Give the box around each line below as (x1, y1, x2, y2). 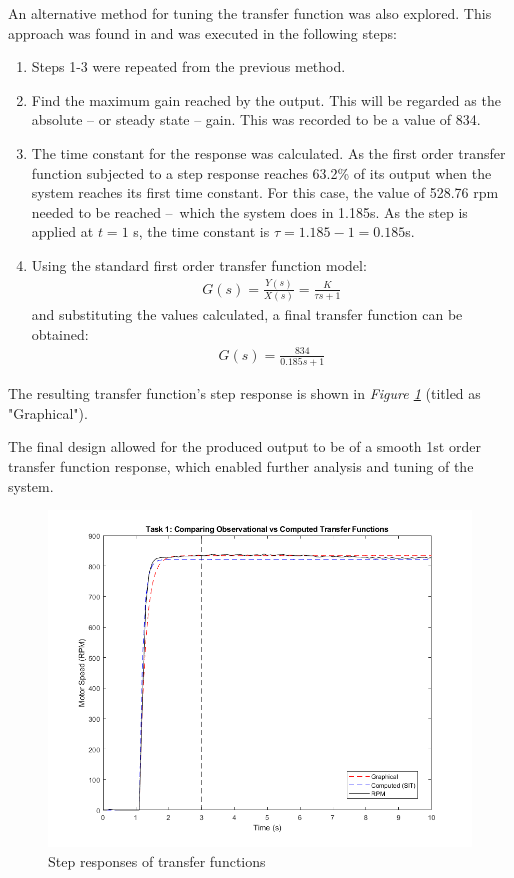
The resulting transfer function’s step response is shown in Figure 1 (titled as (8, 383, 481, 404)
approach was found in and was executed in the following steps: (8, 22, 397, 43)
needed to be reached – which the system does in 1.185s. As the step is (31, 201, 468, 222)
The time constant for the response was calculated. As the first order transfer (31, 142, 506, 163)
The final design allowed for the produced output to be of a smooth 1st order (8, 436, 481, 457)
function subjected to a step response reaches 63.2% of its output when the (31, 162, 492, 183)
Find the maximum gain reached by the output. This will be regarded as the (31, 89, 501, 110)
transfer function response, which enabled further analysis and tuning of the (8, 456, 474, 477)
